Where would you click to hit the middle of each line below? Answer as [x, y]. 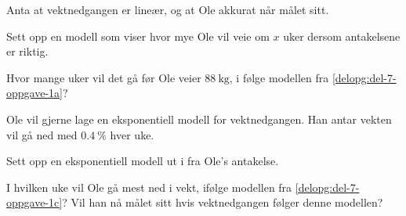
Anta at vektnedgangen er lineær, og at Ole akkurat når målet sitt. [168, 9]
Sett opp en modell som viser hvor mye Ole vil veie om [138, 36]
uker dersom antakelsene [342, 36]
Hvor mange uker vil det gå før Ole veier [104, 77]
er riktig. [27, 51]
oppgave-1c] [34, 202]
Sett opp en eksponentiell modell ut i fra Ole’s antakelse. [143, 161]
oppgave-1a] [34, 93]
